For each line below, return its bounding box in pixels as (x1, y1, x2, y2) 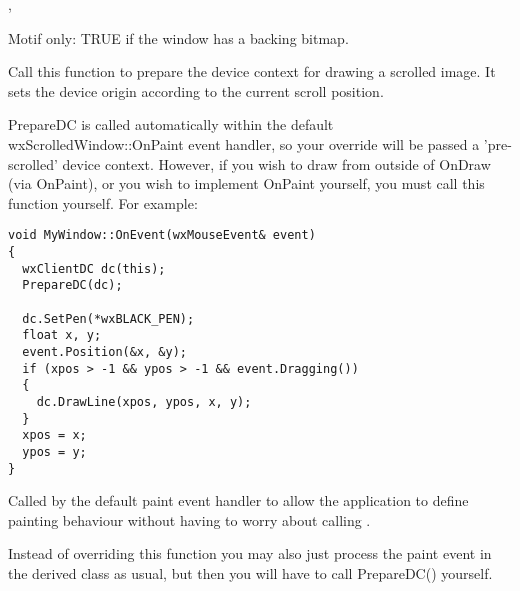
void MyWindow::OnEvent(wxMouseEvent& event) (8, 228, 316, 243)
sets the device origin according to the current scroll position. (8, 80, 384, 101)
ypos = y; (22, 444, 87, 459)
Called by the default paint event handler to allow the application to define (8, 490, 469, 511)
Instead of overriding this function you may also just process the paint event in (8, 543, 492, 564)
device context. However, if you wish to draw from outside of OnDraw (62, 153, 491, 174)
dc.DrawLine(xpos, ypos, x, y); (36, 394, 252, 409)
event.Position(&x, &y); (22, 344, 187, 359)
